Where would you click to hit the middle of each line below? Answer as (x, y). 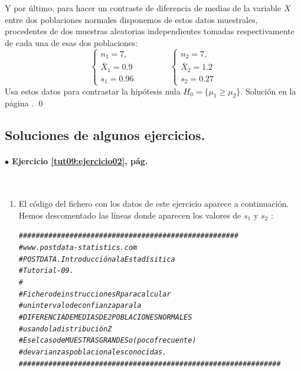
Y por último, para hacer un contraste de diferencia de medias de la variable (143, 8)
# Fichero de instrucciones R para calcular (95, 294)
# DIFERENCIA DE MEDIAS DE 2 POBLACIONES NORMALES (105, 317)
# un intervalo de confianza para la (80, 306)
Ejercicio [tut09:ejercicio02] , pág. (80, 161)
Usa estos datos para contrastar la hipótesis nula (93, 91)
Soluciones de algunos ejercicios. (105, 135)
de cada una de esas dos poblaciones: (71, 42)
